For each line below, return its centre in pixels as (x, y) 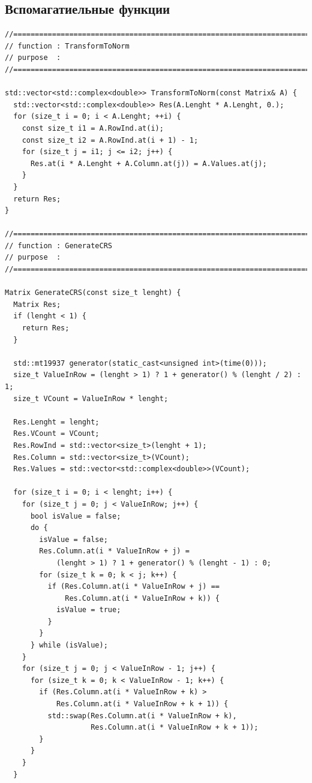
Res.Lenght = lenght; (56, 422)
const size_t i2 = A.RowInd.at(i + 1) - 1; (110, 140)
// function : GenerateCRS (58, 246)
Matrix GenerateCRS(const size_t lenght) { (93, 293)
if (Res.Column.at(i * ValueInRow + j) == (133, 587)
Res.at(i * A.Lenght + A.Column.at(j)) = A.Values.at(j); (148, 163)
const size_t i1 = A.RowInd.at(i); (93, 128)
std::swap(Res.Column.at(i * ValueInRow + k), (142, 716)
